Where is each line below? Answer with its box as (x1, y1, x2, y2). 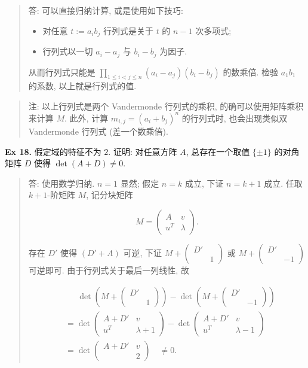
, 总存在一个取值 (186, 145, 250, 157)
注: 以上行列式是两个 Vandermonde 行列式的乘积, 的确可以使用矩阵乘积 (28, 99, 304, 112)
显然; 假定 (120, 177, 159, 189)
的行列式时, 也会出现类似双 (181, 111, 288, 124)
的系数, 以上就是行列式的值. (28, 80, 137, 92)
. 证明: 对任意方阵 (108, 145, 177, 157)
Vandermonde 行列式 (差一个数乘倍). (28, 124, 168, 137)
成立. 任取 (264, 177, 303, 189)
